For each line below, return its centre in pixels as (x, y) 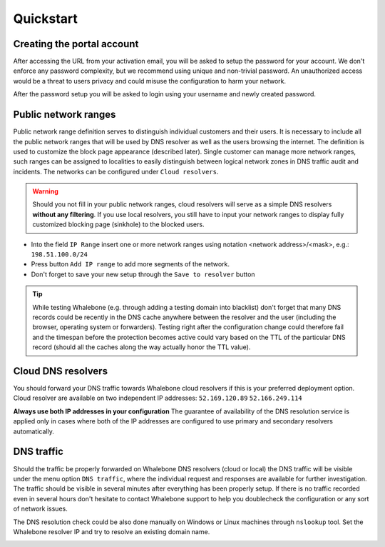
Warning (45, 191)
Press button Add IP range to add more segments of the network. (130, 264)
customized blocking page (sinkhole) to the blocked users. (118, 224)
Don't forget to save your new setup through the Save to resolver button (143, 274)
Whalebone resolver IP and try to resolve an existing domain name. (112, 531)
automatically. (34, 431)
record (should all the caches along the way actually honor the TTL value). (142, 347)
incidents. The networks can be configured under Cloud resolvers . (116, 171)
